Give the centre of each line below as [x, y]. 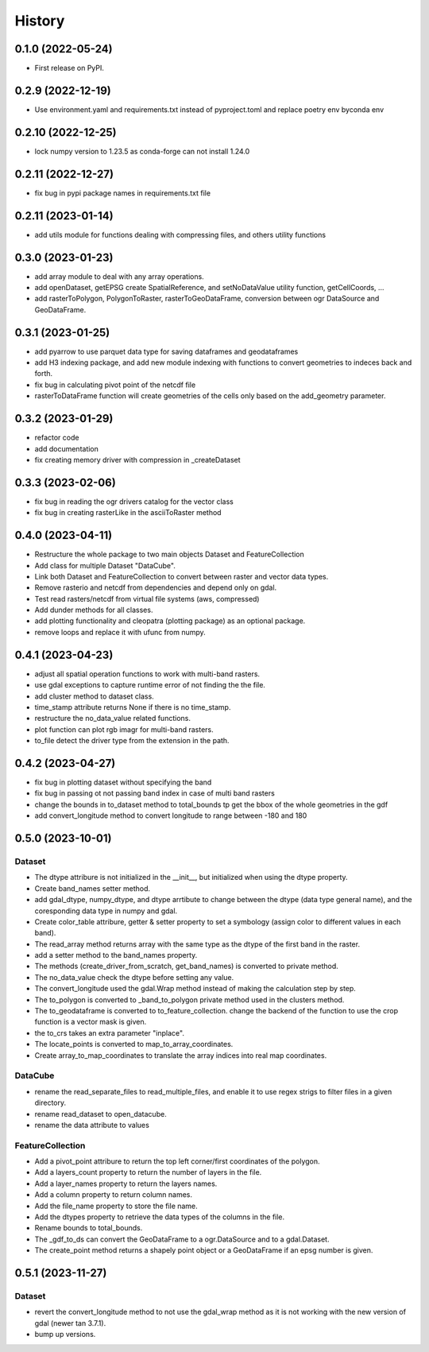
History [40, 21]
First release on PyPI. [70, 68]
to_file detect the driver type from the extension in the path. [132, 741]
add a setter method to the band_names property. [116, 955]
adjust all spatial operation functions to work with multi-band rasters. [147, 674]
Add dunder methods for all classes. [94, 610]
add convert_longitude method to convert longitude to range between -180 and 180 [171, 815]
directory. [50, 1103]
